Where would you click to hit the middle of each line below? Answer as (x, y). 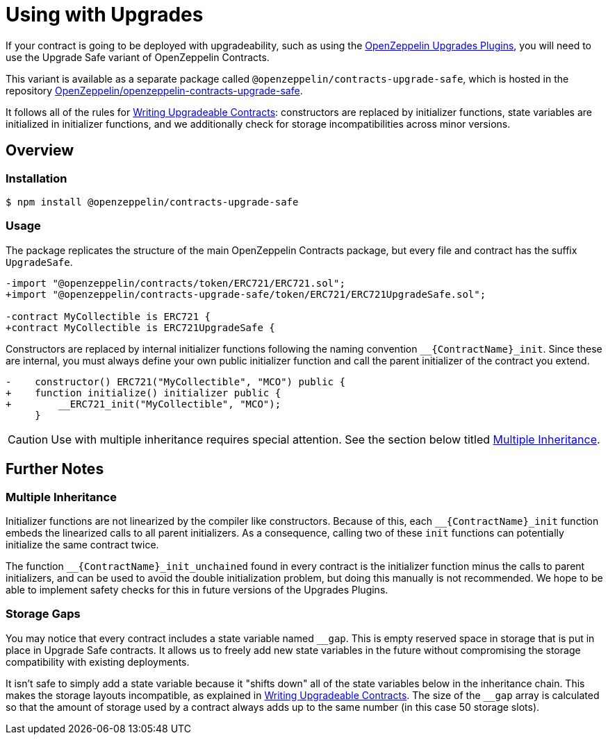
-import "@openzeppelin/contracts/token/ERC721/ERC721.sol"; (175, 283)
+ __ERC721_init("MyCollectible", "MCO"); (143, 404)
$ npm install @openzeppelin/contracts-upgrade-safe (152, 202)
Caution (28, 439)
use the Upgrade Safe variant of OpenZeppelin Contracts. (138, 57)
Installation (36, 178)
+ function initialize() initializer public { (143, 393)
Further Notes (55, 469)
